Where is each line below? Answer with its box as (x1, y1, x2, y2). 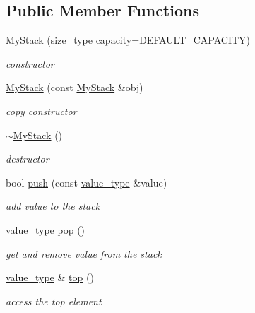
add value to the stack (6, 199, 100, 213)
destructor (6, 151, 49, 166)
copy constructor (6, 103, 77, 118)
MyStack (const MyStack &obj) (6, 80, 143, 95)
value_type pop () (6, 222, 85, 237)
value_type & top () (6, 270, 94, 285)
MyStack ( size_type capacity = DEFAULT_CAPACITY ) (6, 33, 251, 47)
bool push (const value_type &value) (6, 175, 167, 189)
